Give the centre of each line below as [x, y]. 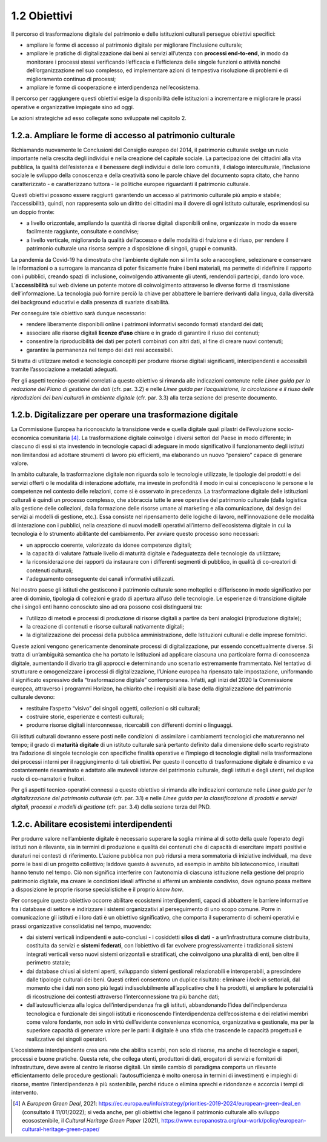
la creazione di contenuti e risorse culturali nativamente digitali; [105, 627]
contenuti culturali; [50, 570]
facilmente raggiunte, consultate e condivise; [83, 232]
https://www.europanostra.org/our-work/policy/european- [234, 1121]
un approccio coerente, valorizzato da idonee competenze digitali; [109, 545]
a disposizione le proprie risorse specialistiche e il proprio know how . [97, 890]
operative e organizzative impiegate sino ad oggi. [73, 107]
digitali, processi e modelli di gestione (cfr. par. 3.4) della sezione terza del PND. [111, 807]
